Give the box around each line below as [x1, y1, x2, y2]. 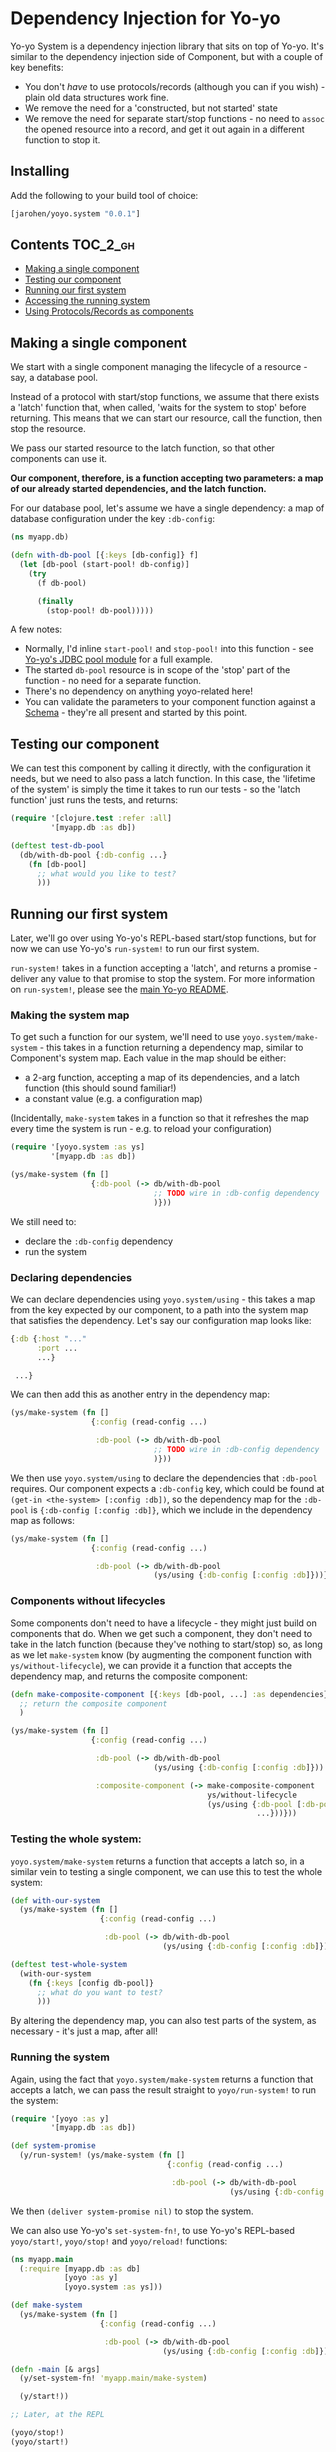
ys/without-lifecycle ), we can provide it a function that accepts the [10, 1659, 293, 1671]
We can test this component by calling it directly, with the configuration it [10, 762, 312, 774]
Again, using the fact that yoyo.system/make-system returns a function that [10, 2073, 314, 2085]
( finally [36, 596, 74, 606]
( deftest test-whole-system [10, 1959, 128, 1969]
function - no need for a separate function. [24, 675, 202, 687]
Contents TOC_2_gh [10, 237, 135, 254]
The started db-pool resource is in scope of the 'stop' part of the [24, 664, 291, 676]
